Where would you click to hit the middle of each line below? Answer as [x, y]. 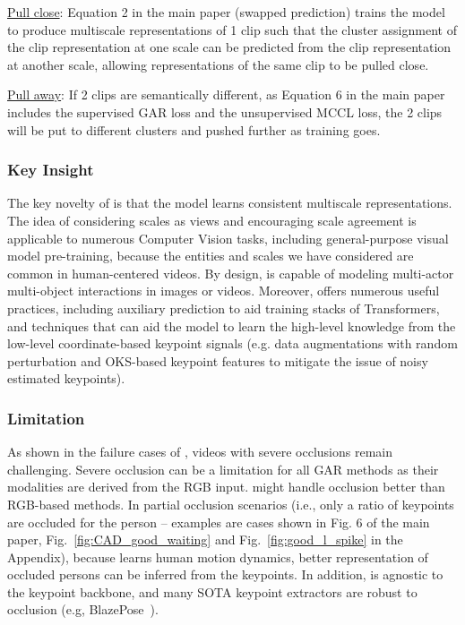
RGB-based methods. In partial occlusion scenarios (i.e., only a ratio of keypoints [231, 504]
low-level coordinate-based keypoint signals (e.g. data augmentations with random [232, 343]
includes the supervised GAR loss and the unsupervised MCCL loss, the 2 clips [225, 111]
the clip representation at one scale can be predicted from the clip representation [229, 47]
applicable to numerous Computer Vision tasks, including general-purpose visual [228, 238]
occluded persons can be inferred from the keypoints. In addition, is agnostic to [225, 574]
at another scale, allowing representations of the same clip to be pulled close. [218, 64]
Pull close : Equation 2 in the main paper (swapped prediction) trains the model [226, 12]
